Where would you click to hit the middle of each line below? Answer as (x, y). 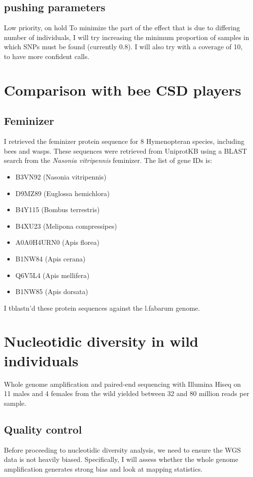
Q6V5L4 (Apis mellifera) (52, 275)
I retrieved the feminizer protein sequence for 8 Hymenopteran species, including (124, 141)
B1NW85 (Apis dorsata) (52, 291)
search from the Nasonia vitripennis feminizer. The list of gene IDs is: (108, 160)
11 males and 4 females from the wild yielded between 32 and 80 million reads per (127, 393)
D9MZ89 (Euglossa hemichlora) (62, 193)
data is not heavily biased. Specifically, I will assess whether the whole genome (121, 459)
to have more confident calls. (47, 56)
